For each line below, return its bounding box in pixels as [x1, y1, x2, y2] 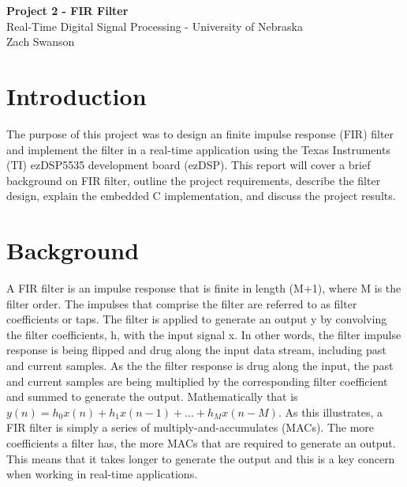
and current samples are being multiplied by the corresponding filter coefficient [6, 372, 388, 389]
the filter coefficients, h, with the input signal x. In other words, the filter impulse [6, 326, 401, 342]
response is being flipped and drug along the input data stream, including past [6, 342, 386, 358]
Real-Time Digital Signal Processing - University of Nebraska [6, 17, 303, 34]
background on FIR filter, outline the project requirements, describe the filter [6, 172, 381, 188]
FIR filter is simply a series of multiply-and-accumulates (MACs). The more [6, 419, 375, 436]
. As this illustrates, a [278, 403, 383, 420]
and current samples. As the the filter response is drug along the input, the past [6, 357, 394, 373]
